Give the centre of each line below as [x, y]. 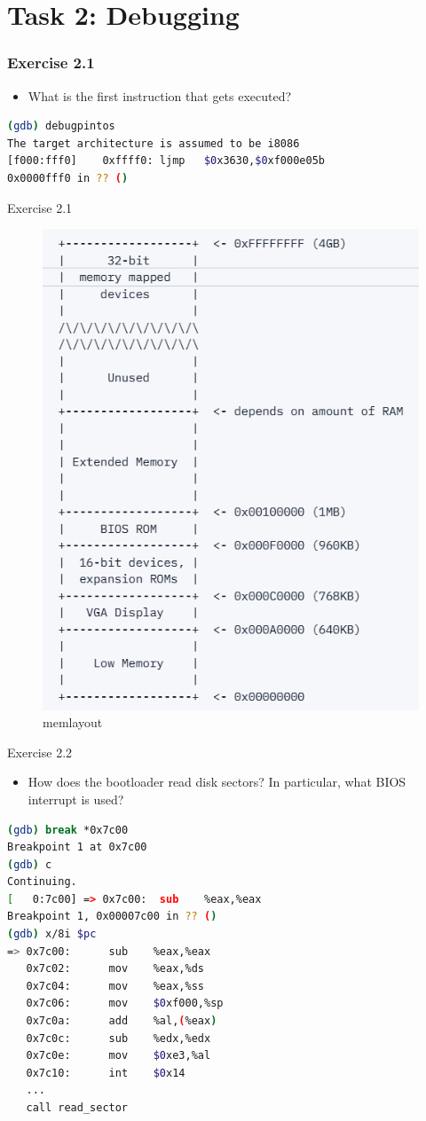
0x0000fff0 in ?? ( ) [68, 178]
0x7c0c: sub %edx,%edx [118, 1038]
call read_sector [77, 1108]
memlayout [73, 722]
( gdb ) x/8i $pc [52, 934]
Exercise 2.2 [40, 752]
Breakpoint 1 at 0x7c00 [77, 847]
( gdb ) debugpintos [61, 126]
